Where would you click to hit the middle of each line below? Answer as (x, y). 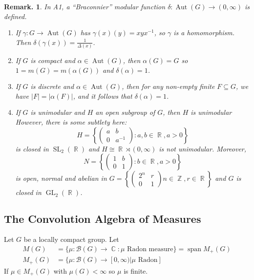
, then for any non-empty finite (168, 86)
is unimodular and (58, 112)
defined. (15, 16)
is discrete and (52, 86)
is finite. (136, 270)
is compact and (53, 60)
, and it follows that (103, 96)
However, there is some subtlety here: (71, 122)
